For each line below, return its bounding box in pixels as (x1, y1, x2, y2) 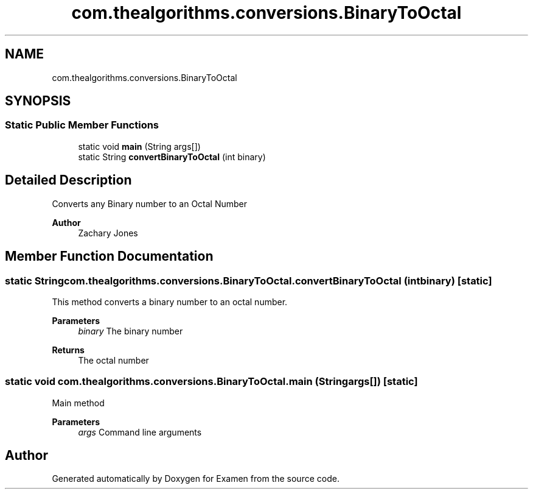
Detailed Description (5, 172, 132, 188)
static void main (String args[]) (78, 141, 201, 152)
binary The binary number (78, 325, 183, 336)
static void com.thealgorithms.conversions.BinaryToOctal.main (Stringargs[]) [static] (5, 375, 418, 388)
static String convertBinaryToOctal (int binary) (78, 151, 266, 162)
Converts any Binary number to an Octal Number (52, 198, 248, 209)
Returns (52, 344, 85, 355)
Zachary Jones (78, 227, 138, 238)
